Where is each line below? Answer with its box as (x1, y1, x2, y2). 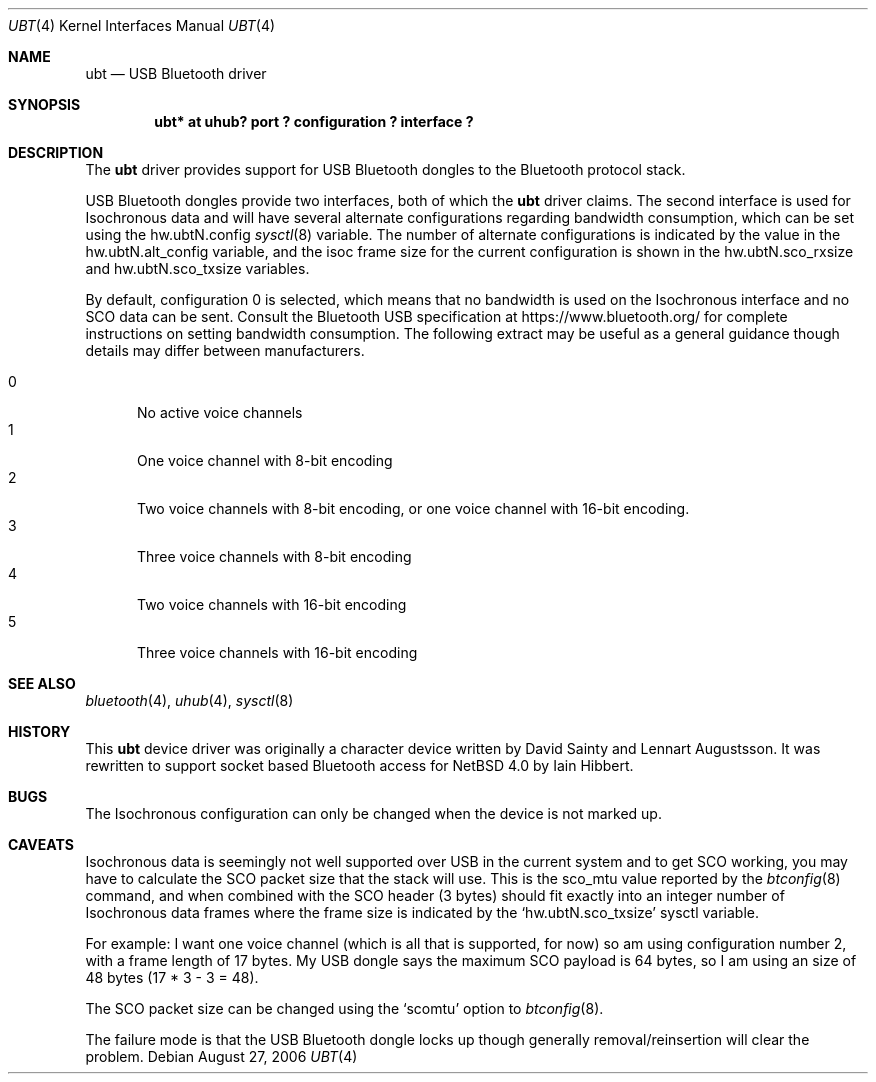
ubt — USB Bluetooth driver (85, 65, 267, 82)
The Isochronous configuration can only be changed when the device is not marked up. (85, 805, 662, 822)
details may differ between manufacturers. (85, 342, 365, 359)
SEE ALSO (8, 675, 76, 692)
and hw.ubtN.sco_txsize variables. (85, 260, 310, 277)
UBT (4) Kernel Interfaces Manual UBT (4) (8, 17, 276, 34)
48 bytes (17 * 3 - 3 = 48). (85, 969, 259, 986)
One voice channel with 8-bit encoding (137, 452, 393, 469)
